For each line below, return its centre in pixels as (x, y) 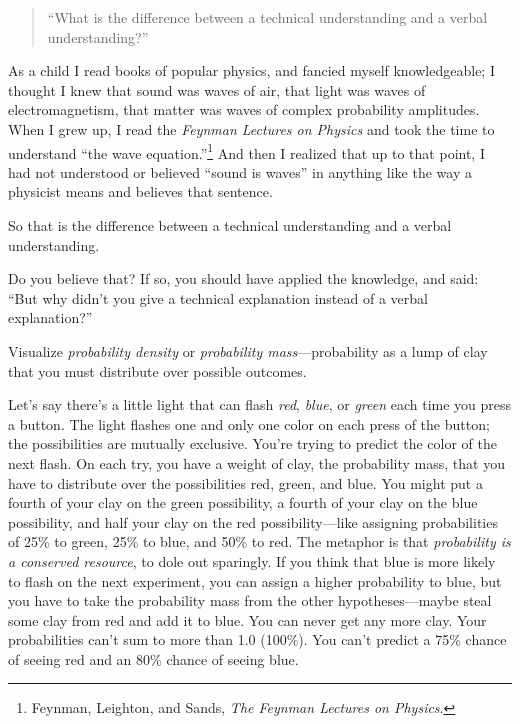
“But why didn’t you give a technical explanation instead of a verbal (218, 297)
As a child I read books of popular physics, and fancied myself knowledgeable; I (251, 70)
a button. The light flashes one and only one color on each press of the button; (249, 423)
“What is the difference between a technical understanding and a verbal (267, 17)
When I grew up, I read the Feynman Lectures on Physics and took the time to (251, 128)
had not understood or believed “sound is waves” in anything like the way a (240, 171)
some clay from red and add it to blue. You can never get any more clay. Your (247, 619)
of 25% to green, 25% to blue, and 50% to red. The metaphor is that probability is (259, 541)
